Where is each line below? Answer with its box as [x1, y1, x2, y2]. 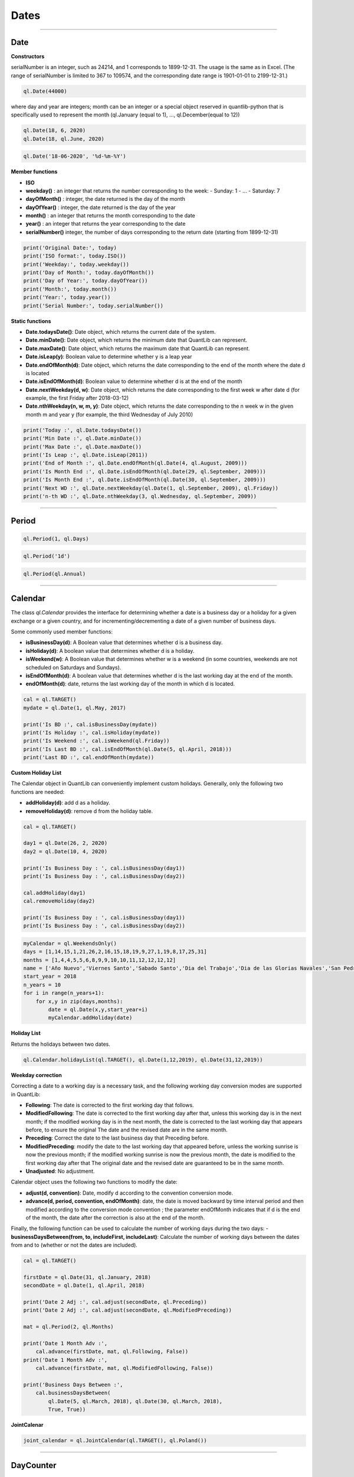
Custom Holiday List [11, 769, 62, 776]
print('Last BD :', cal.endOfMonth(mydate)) [23, 754, 155, 761]
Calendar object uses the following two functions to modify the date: [11, 1179, 178, 1186]
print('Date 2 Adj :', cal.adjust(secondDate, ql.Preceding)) [23, 1299, 207, 1306]
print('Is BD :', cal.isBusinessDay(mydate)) [23, 721, 158, 728]
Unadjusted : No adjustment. [25, 1167, 95, 1175]
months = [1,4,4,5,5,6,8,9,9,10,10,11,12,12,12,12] [23, 957, 176, 963]
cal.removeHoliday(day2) [23, 898, 96, 905]
